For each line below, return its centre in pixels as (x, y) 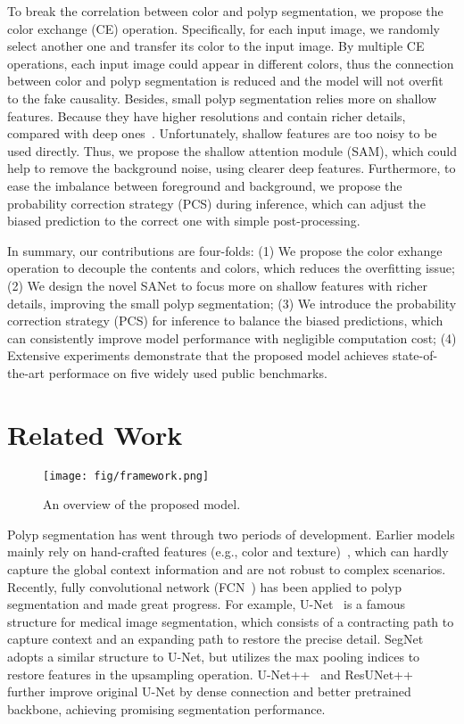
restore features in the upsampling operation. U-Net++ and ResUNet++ (210, 674)
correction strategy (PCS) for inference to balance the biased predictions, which (225, 321)
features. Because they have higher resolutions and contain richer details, (207, 115)
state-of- (415, 355)
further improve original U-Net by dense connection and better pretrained (209, 691)
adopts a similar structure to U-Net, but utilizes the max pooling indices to (214, 656)
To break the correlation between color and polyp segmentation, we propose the (225, 11)
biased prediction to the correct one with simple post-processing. (184, 221)
